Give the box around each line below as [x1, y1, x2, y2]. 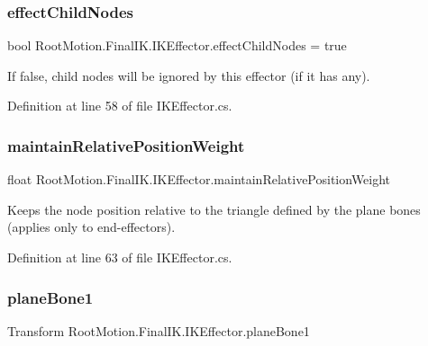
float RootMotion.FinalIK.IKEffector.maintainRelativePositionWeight [7, 170, 391, 189]
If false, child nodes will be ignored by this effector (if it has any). [7, 66, 370, 84]
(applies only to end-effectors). [7, 217, 176, 236]
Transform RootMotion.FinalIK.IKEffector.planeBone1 [7, 321, 310, 340]
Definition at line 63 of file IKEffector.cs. [7, 248, 232, 266]
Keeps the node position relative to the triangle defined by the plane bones [7, 200, 421, 218]
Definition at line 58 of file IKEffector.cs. [7, 96, 232, 115]
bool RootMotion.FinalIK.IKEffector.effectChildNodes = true [7, 36, 347, 55]
